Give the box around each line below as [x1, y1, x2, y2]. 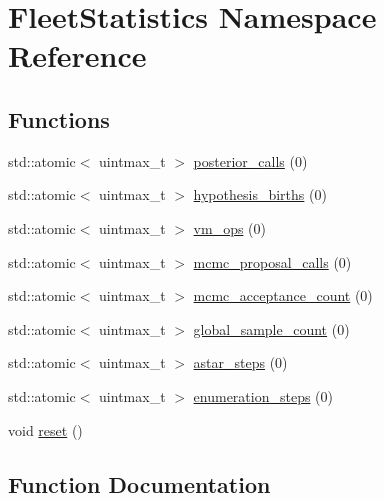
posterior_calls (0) [193, 150, 308, 171]
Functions [8, 103, 110, 134]
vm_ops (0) [193, 217, 266, 238]
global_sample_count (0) [193, 318, 350, 339]
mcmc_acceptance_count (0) [193, 285, 373, 306]
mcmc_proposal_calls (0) [193, 251, 352, 272]
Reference [8, 35, 147, 76]
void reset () [8, 419, 83, 440]
